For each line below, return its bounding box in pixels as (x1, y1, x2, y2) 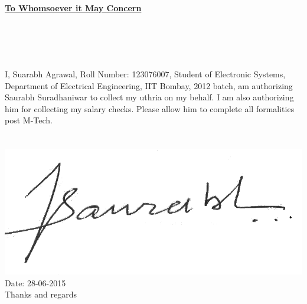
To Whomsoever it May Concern (5, 2, 142, 14)
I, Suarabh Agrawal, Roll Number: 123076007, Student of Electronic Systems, (5, 67, 286, 80)
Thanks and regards (5, 288, 77, 300)
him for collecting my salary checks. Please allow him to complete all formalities (5, 102, 295, 115)
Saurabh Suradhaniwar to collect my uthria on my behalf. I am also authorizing (5, 91, 294, 103)
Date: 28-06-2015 (5, 276, 66, 289)
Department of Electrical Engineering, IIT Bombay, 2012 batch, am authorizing (5, 79, 293, 91)
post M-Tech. (5, 114, 53, 126)
